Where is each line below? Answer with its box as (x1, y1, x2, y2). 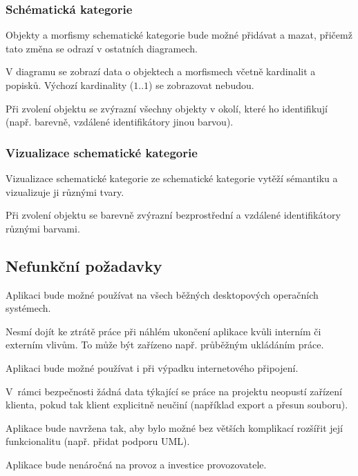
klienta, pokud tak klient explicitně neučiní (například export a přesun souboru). (6, 397, 348, 412)
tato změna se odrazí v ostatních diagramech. (6, 41, 198, 55)
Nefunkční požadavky (6, 255, 162, 276)
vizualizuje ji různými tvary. (6, 184, 124, 199)
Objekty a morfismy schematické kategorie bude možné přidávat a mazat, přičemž (6, 28, 352, 42)
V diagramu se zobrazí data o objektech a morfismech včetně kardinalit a (6, 64, 316, 79)
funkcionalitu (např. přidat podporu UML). (6, 434, 190, 448)
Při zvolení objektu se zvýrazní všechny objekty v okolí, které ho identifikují (6, 101, 328, 115)
